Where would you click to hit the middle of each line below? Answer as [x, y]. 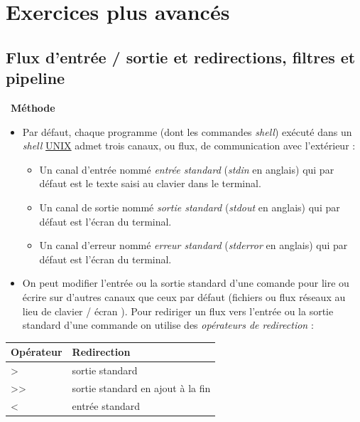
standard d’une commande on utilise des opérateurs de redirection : [168, 325]
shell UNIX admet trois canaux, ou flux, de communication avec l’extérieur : [189, 146]
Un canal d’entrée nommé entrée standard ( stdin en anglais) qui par [187, 169]
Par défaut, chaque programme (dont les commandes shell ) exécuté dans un [187, 131]
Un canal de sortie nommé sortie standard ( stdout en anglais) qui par [190, 207]
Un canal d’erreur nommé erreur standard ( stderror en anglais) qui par [193, 245]
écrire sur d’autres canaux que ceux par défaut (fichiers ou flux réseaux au [184, 296]
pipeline [36, 78]
